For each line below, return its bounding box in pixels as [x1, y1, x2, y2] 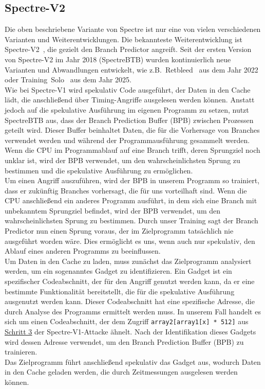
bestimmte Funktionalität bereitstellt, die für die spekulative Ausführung [5, 286, 235, 296]
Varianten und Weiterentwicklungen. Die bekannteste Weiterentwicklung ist [5, 33, 242, 44]
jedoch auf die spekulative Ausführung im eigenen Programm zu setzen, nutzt [5, 104, 249, 115]
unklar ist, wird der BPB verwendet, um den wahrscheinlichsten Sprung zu [5, 154, 240, 165]
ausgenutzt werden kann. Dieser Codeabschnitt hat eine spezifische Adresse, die [5, 296, 255, 307]
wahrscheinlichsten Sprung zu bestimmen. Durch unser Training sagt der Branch [5, 215, 258, 226]
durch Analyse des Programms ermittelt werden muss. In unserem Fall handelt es [5, 306, 261, 316]
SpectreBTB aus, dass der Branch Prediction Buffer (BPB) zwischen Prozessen [5, 114, 254, 125]
